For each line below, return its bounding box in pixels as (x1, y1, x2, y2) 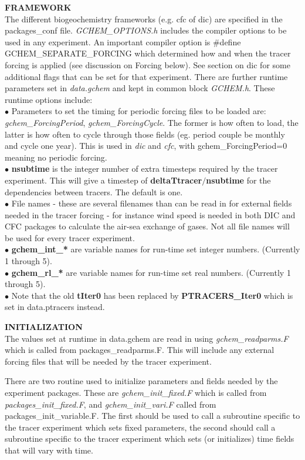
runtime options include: (5, 93, 93, 105)
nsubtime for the (206, 174, 271, 186)
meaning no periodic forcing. (5, 151, 107, 163)
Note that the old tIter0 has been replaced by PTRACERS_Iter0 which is (11, 289, 293, 301)
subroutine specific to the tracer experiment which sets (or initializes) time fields (5, 432, 294, 445)
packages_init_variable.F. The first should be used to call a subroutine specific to (5, 409, 300, 422)
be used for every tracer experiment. (5, 231, 135, 244)
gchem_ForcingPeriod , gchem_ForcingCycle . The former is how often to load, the (5, 116, 299, 128)
